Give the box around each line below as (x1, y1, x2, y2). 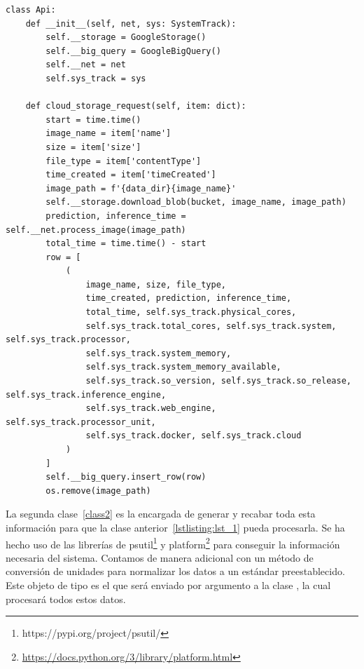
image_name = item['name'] (45, 128, 171, 139)
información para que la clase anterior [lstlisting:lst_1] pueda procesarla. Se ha (6, 520, 345, 534)
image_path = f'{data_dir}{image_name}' (45, 183, 237, 194)
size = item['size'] (45, 142, 141, 152)
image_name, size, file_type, (85, 279, 226, 290)
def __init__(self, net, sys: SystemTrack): (25, 18, 237, 29)
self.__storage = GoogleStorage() (45, 32, 206, 43)
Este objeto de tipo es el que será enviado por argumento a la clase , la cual (6, 578, 331, 592)
